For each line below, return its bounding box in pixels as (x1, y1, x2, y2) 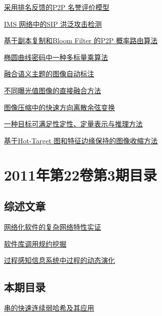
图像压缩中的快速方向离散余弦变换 (4, 102, 115, 112)
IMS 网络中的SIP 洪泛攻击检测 (4, 18, 102, 29)
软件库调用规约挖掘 (4, 238, 66, 249)
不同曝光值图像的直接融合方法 (4, 85, 101, 95)
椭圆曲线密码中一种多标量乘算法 (4, 52, 108, 62)
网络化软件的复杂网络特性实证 (4, 221, 101, 232)
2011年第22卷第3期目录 (4, 164, 157, 185)
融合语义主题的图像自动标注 (4, 68, 94, 79)
